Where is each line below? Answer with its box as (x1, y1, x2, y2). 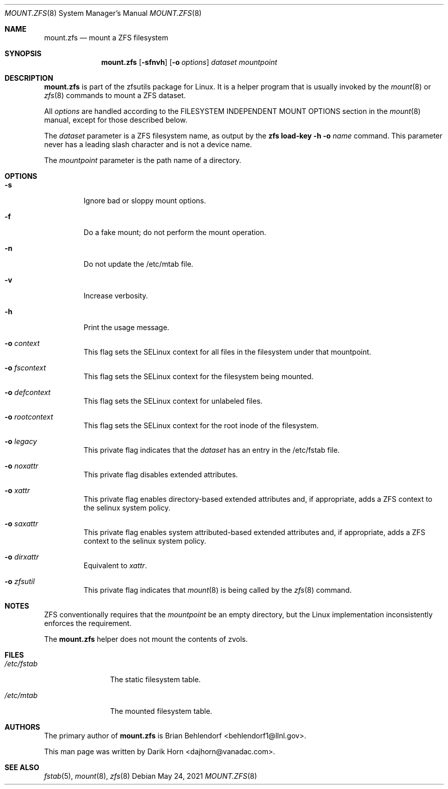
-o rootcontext (5, 412, 53, 421)
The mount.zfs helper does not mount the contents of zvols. (44, 635, 248, 643)
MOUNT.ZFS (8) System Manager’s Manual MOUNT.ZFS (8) (5, 9, 202, 17)
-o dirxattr (5, 552, 39, 561)
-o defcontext (5, 388, 51, 397)
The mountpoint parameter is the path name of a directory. (44, 156, 242, 165)
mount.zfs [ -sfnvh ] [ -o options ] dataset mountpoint (101, 58, 277, 66)
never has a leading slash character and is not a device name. (44, 140, 252, 149)
